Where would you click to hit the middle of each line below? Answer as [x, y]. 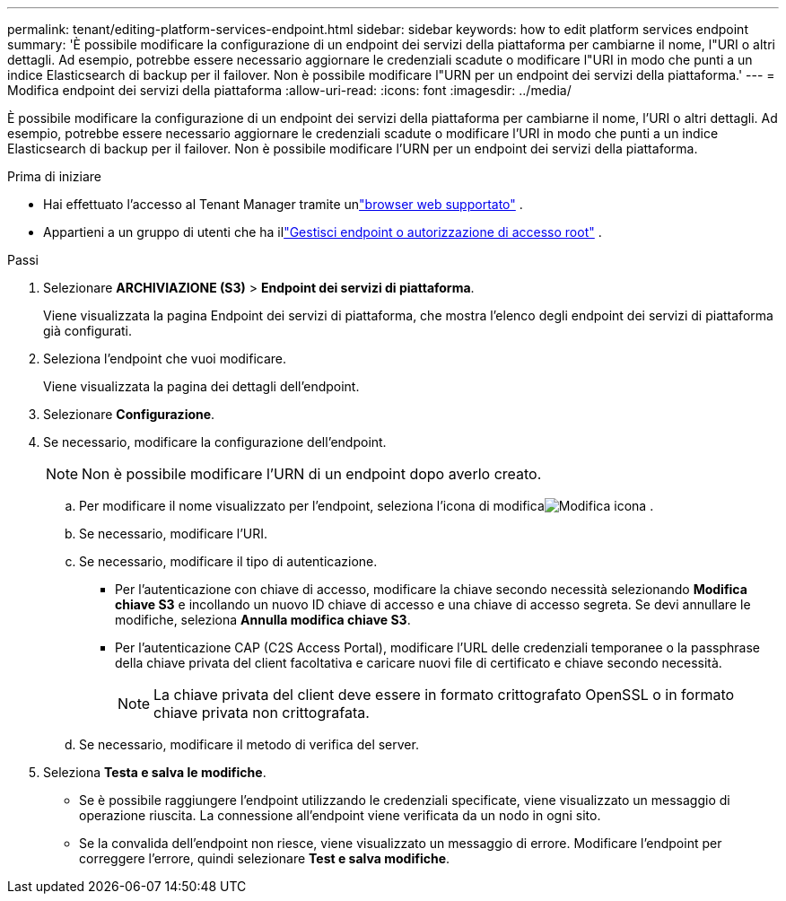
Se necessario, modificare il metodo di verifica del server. [249, 744]
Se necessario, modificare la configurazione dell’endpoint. [215, 442]
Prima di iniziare [54, 176]
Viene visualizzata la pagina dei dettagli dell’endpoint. [201, 386]
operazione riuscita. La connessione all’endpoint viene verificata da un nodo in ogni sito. [340, 815]
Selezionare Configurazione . [129, 414]
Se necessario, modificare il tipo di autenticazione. [228, 561]
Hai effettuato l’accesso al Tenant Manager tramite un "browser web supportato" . [283, 204]
